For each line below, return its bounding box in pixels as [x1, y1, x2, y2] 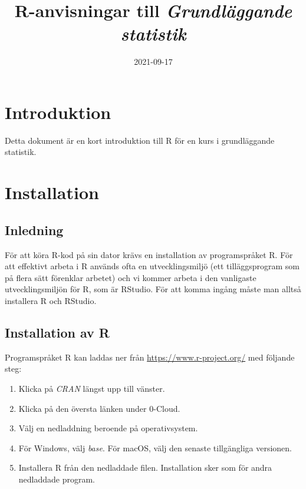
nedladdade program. [18, 473, 96, 485]
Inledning [5, 220, 64, 239]
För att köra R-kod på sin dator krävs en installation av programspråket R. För [5, 248, 293, 260]
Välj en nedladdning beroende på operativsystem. [18, 422, 198, 434]
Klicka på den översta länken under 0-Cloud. [18, 402, 180, 414]
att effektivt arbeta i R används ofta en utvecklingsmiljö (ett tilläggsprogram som [5, 260, 300, 272]
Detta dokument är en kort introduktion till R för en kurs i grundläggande [5, 134, 275, 146]
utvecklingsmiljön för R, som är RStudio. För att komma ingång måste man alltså [5, 283, 301, 295]
